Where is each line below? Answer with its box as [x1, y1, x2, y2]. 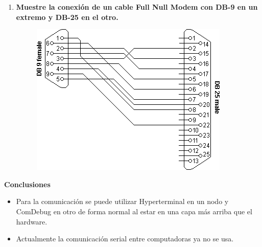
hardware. [16, 216, 47, 227]
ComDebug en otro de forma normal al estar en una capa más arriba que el [16, 206, 252, 216]
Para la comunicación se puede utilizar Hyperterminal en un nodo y [16, 196, 229, 207]
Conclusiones [4, 178, 51, 189]
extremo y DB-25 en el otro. [16, 11, 118, 22]
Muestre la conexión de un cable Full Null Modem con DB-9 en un [16, 2, 258, 12]
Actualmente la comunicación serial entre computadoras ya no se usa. [16, 233, 234, 244]
